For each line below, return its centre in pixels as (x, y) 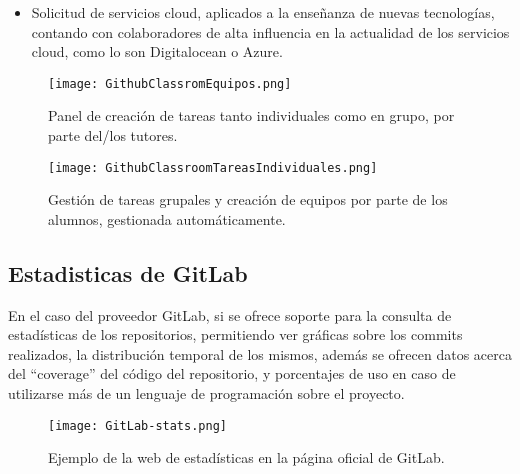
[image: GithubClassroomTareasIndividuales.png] (213, 167)
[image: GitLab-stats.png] (137, 425)
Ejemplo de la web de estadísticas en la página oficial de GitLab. (246, 457)
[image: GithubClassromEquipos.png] (170, 83)
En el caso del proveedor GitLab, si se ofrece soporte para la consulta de (230, 314)
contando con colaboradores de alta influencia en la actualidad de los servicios (270, 31)
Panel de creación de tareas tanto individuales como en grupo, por (251, 115)
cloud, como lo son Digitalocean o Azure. (157, 51)
